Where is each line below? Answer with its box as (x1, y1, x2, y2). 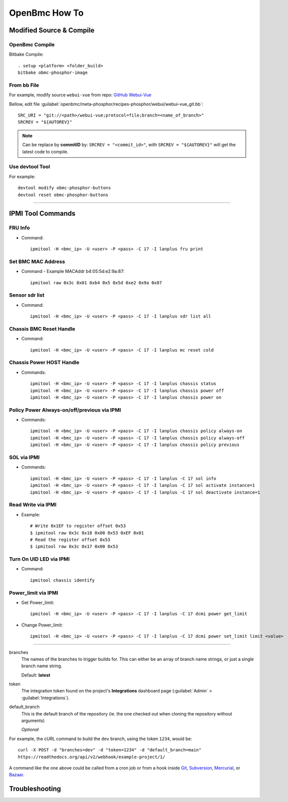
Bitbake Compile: (9, 52, 44, 58)
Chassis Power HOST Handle (9, 359, 79, 366)
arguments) (21, 718, 45, 724)
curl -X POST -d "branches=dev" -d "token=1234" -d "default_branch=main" (18, 747, 202, 753)
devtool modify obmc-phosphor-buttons (18, 185, 111, 191)
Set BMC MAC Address (9, 258, 65, 265)
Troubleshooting (9, 785, 61, 793)
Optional (21, 727, 39, 733)
